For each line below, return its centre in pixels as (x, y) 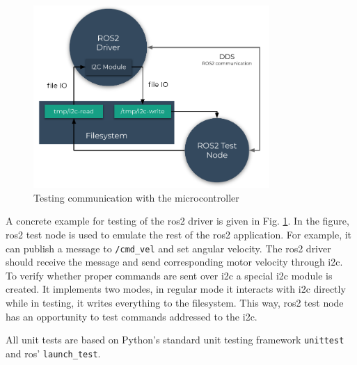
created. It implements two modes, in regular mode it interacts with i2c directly (176, 289)
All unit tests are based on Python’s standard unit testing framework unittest (175, 340)
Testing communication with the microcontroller (136, 197)
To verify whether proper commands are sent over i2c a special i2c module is (169, 275)
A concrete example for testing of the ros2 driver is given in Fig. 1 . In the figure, (177, 221)
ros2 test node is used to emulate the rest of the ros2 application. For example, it (179, 235)
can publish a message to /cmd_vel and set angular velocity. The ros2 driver (168, 248)
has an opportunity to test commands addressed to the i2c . (132, 316)
